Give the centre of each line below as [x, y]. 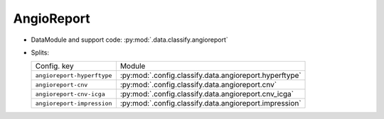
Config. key [54, 66]
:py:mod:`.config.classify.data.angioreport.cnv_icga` [207, 94]
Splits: [40, 52]
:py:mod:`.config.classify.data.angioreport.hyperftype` [210, 76]
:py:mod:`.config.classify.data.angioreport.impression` [210, 103]
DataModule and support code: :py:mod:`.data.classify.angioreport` [129, 40]
